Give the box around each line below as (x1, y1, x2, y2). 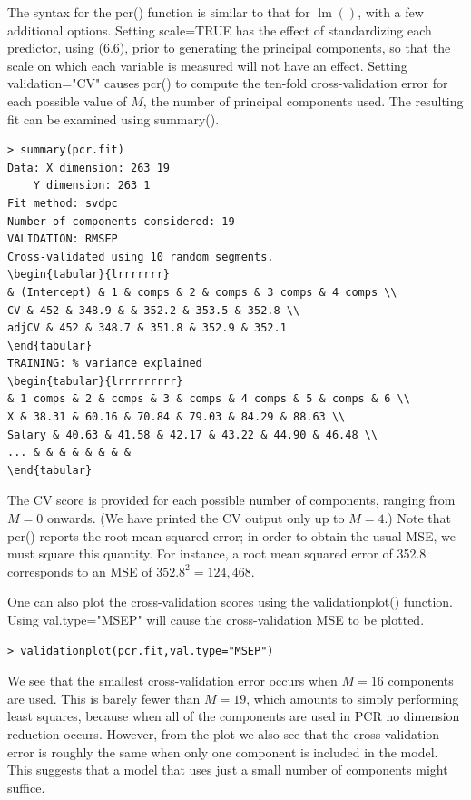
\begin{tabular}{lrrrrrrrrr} (7, 374, 183, 388)
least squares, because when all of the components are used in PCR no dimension (7, 706, 460, 726)
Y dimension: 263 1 (33, 179, 151, 193)
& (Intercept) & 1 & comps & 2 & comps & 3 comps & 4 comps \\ (7, 285, 397, 299)
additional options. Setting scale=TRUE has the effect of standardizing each (7, 20, 432, 39)
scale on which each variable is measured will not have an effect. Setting (7, 55, 407, 74)
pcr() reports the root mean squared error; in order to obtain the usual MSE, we (7, 526, 456, 545)
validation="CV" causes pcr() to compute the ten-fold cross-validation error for (7, 74, 448, 93)
